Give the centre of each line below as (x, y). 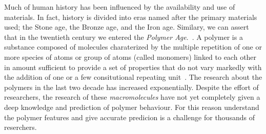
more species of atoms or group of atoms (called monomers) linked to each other (130, 57)
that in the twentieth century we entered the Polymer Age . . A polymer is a (124, 37)
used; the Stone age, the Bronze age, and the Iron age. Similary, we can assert (127, 27)
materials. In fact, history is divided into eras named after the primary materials (131, 17)
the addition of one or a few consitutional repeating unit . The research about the (133, 77)
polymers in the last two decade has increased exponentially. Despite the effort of (131, 87)
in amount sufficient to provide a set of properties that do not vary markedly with (133, 67)
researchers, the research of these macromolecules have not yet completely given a (132, 97)
